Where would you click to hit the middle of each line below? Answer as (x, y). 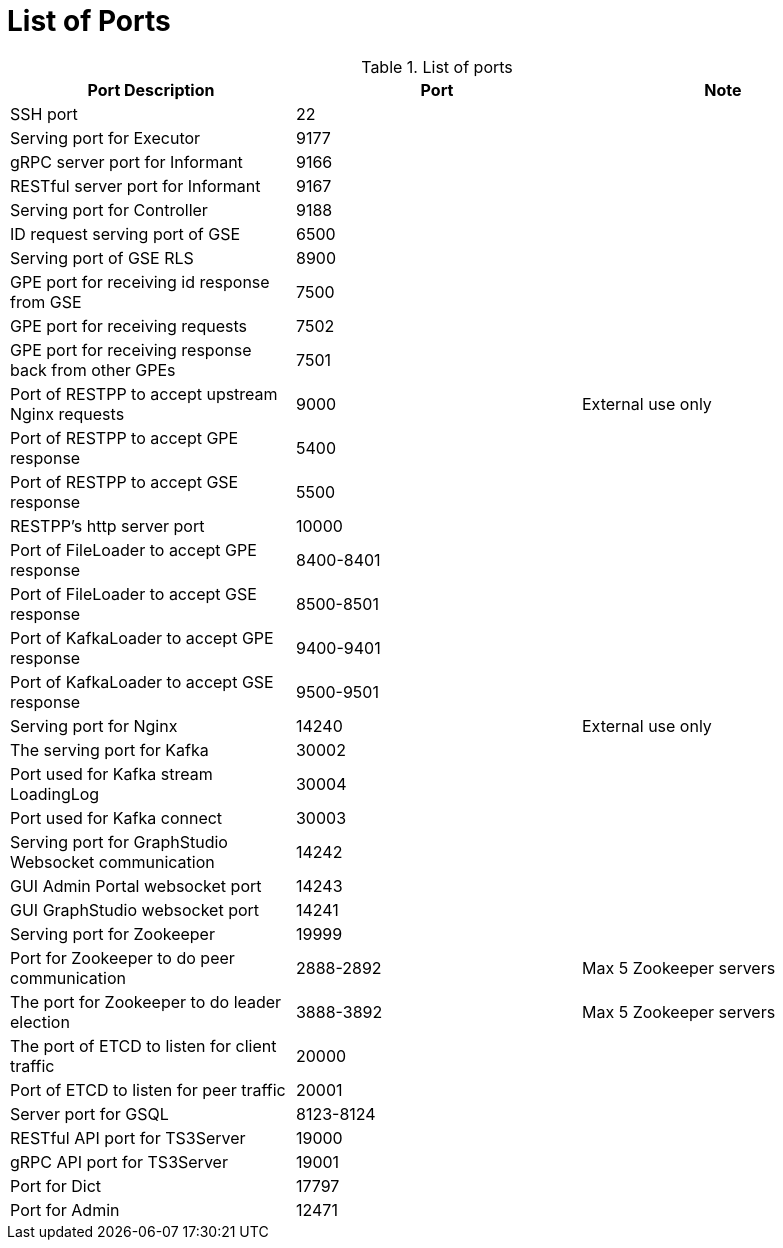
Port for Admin (65, 1209)
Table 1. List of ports (437, 66)
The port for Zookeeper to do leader (146, 1001)
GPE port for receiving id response (140, 281)
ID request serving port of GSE (125, 233)
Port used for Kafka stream (111, 773)
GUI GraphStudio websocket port (135, 909)
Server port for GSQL (89, 1113)
